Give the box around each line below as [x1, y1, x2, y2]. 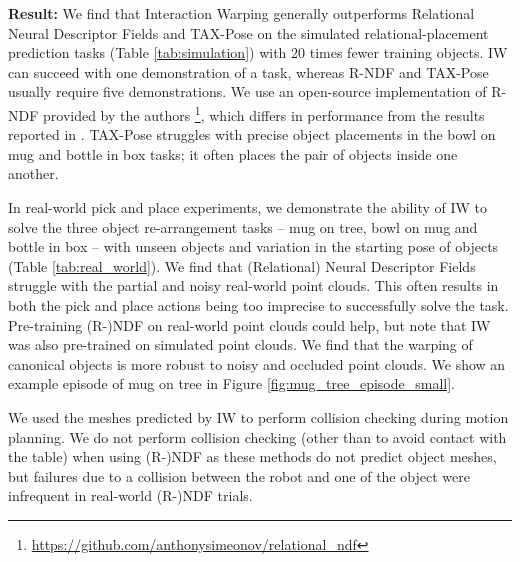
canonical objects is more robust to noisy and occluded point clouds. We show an [8, 353, 506, 374]
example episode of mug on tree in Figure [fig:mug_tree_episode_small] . [8, 373, 456, 394]
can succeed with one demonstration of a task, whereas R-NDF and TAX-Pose [8, 61, 489, 82]
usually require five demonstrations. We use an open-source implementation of [8, 81, 487, 102]
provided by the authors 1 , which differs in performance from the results [42, 101, 485, 125]
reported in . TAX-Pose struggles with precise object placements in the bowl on [8, 124, 496, 145]
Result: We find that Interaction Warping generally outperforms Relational [8, 3, 475, 23]
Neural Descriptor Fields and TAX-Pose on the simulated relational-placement [8, 22, 489, 43]
